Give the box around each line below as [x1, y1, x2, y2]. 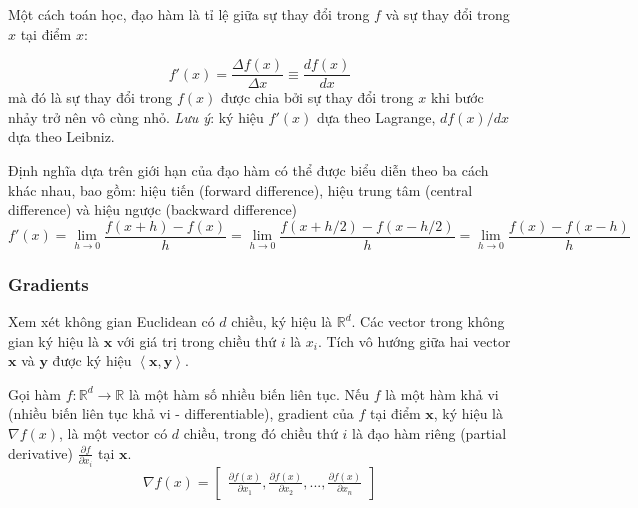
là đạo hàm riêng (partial [352, 423, 507, 444]
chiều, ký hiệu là [231, 311, 333, 332]
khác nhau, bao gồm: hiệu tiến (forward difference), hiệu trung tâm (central [8, 179, 473, 200]
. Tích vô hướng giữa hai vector [317, 330, 511, 351]
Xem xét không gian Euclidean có [8, 311, 215, 332]
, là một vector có [59, 423, 168, 444]
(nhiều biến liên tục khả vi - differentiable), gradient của [8, 403, 354, 424]
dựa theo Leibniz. [8, 126, 115, 147]
